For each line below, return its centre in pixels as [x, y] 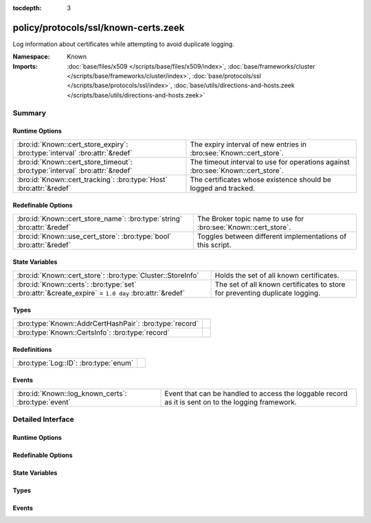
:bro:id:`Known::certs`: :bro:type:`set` [77, 284]
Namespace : [32, 57]
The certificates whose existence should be [261, 179]
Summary [30, 113]
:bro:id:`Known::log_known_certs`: [72, 393]
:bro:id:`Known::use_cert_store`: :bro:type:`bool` [94, 236]
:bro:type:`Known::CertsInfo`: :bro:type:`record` [93, 332]
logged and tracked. [223, 188]
